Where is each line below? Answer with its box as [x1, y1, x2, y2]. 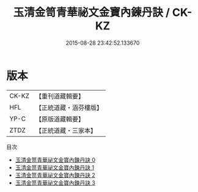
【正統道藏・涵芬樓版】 [35, 103, 103, 112]
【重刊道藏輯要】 [35, 92, 84, 100]
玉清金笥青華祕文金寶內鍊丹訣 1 [15, 163, 95, 171]
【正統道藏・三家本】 [35, 126, 97, 135]
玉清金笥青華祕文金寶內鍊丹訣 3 [15, 179, 96, 186]
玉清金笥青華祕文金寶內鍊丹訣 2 [15, 171, 96, 179]
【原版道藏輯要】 [35, 114, 84, 123]
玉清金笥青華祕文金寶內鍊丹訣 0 [15, 156, 96, 163]
